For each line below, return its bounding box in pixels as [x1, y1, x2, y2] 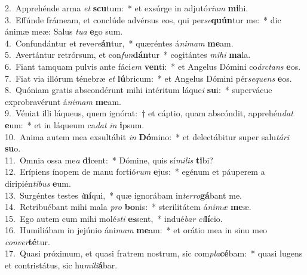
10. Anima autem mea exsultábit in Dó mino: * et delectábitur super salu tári [5, 130, 290, 143]
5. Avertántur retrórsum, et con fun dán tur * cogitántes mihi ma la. [5, 48, 251, 61]
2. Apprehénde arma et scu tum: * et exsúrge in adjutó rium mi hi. [5, 2, 248, 14]
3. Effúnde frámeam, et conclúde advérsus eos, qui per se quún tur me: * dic [5, 13, 281, 26]
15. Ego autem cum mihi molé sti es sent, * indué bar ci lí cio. [5, 212, 223, 224]
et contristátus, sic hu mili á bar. [5, 259, 118, 271]
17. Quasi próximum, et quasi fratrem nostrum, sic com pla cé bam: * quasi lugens [5, 247, 303, 259]
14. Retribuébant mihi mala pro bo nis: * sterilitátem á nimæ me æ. [5, 200, 251, 213]
